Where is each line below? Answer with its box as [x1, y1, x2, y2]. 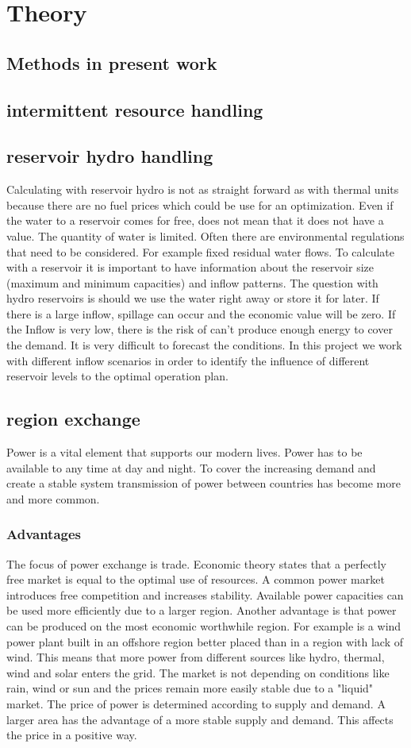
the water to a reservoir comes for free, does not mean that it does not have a [6, 212, 384, 229]
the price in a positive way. [6, 727, 137, 743]
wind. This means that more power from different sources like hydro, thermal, [6, 649, 385, 665]
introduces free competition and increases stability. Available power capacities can [6, 586, 404, 603]
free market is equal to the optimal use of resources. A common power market [6, 571, 385, 588]
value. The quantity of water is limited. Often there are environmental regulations [6, 227, 405, 244]
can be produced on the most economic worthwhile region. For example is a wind [6, 618, 401, 634]
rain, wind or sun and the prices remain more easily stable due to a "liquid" [6, 680, 374, 696]
